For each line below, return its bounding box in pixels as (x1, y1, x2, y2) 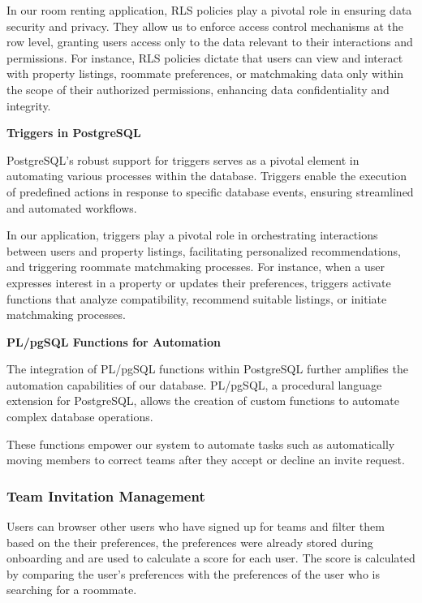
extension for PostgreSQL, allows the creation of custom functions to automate (6, 392, 399, 409)
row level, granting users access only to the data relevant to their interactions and (6, 33, 413, 50)
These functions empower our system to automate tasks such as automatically (6, 435, 395, 452)
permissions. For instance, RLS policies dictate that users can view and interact (6, 49, 403, 66)
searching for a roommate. (6, 581, 137, 598)
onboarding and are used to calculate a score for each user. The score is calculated (6, 549, 416, 566)
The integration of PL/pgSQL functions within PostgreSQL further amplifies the (6, 360, 408, 377)
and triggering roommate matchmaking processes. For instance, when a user (6, 258, 385, 275)
